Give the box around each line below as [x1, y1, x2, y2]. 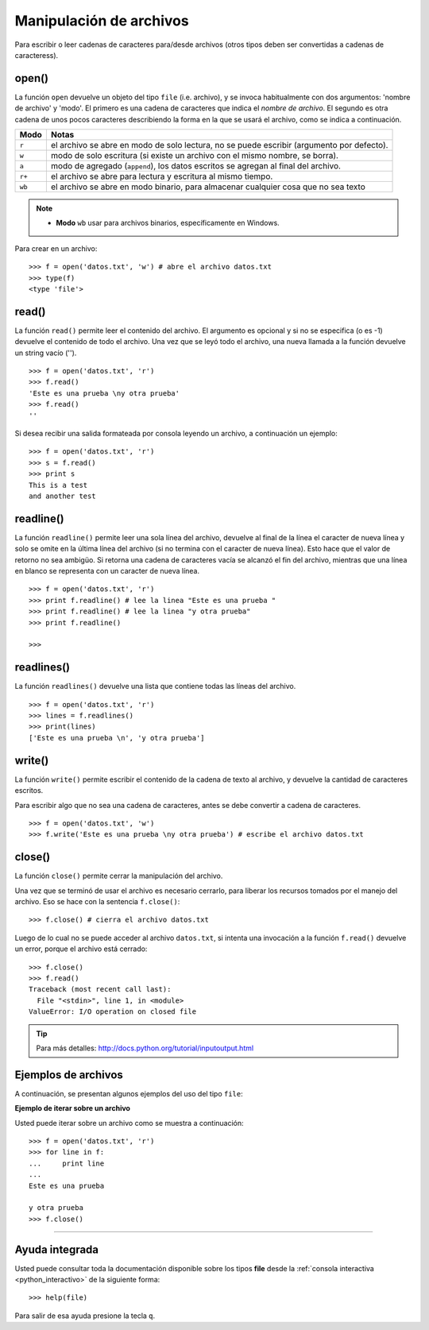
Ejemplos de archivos [14, 1068, 123, 1081]
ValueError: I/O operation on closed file [29, 1007, 197, 1016]
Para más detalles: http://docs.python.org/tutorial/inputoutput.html [36, 1043, 254, 1053]
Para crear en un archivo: [14, 243, 98, 253]
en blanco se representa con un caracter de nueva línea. [14, 566, 200, 576]
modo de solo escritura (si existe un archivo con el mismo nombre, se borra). [50, 150, 339, 161]
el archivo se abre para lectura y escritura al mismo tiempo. [50, 171, 273, 182]
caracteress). [14, 50, 59, 60]
